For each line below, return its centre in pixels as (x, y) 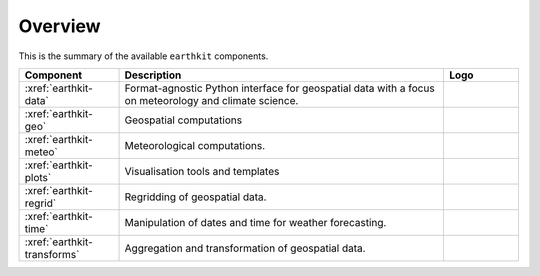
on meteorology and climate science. (211, 100)
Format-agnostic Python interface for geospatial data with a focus (279, 88)
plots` (38, 177)
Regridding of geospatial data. (195, 197)
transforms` (52, 254)
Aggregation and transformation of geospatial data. (245, 248)
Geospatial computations (183, 120)
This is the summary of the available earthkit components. (143, 56)
